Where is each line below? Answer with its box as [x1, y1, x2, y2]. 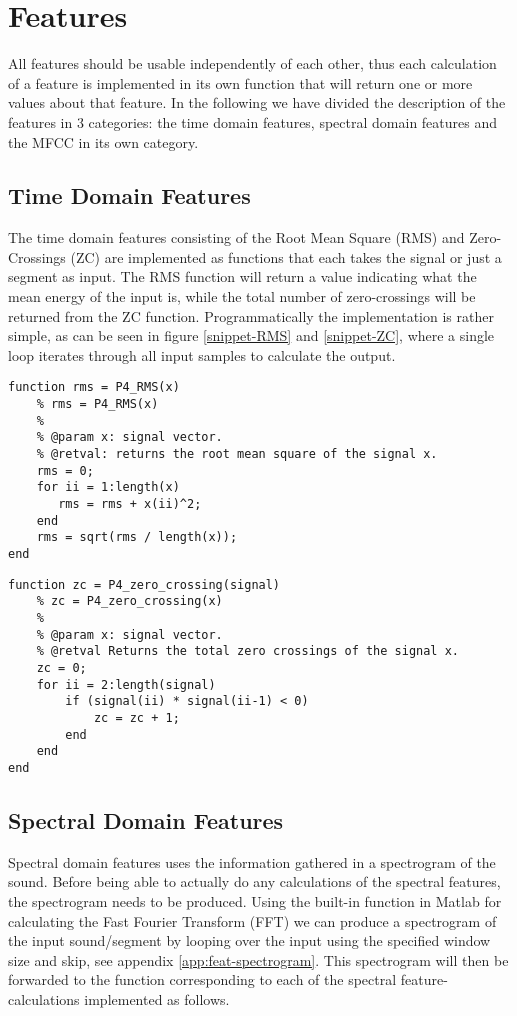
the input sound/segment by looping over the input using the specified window [8, 930, 491, 951]
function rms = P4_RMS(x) [8, 380, 180, 395]
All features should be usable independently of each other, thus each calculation [8, 53, 497, 74]
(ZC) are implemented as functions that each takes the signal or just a [70, 246, 502, 267]
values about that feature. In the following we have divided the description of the [8, 92, 506, 113]
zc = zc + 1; [93, 710, 180, 725]
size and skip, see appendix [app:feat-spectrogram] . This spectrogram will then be [8, 949, 509, 970]
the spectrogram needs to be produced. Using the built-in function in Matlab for [8, 890, 502, 911]
